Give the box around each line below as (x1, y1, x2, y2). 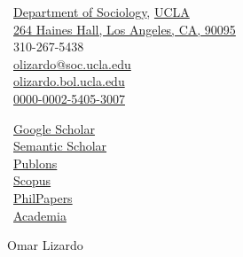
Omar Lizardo (7, 236, 83, 254)
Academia (13, 206, 67, 224)
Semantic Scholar (13, 136, 107, 155)
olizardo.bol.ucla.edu (13, 72, 125, 90)
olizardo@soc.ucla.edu (13, 54, 131, 73)
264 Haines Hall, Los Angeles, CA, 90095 (13, 19, 236, 38)
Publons (13, 153, 58, 172)
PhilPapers (13, 188, 73, 206)
